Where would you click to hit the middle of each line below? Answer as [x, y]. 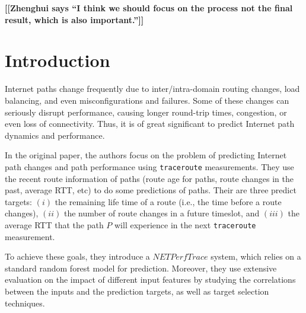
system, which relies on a [256, 256]
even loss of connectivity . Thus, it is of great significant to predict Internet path [150, 124]
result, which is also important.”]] [74, 19]
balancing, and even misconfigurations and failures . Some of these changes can [147, 100]
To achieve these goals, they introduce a [77, 256]
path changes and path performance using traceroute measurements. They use [149, 166]
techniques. [25, 303]
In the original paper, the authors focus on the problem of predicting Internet [146, 155]
